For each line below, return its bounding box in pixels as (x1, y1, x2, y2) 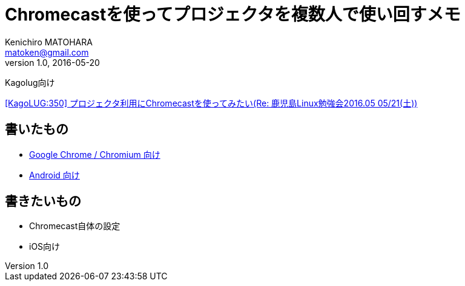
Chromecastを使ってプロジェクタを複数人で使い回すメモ (5, 4, 461, 25)
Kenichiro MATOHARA (5, 36, 93, 47)
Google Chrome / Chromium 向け (29, 149, 160, 160)
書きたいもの (5, 193, 81, 209)
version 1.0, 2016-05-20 (5, 57, 100, 68)
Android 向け (29, 169, 80, 180)
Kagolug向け (5, 77, 55, 88)
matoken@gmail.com (5, 47, 89, 57)
